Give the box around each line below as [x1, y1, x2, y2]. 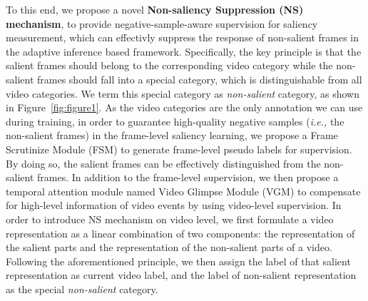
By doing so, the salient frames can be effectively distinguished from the [6, 155, 321, 170]
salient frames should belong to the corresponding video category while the [6, 58, 333, 73]
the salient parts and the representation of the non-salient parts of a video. [6, 240, 332, 255]
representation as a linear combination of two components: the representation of [6, 225, 355, 240]
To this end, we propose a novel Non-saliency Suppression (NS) [6, 2, 304, 16]
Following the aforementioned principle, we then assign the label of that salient [6, 253, 351, 268]
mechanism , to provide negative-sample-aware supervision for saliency [6, 16, 318, 31]
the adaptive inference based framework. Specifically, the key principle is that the [6, 44, 362, 58]
